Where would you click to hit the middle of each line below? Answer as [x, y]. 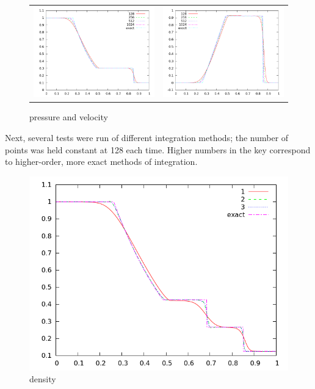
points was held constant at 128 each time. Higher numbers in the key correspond [158, 149]
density [43, 379]
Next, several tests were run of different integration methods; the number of [147, 137]
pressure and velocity [69, 117]
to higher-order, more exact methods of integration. [101, 162]
